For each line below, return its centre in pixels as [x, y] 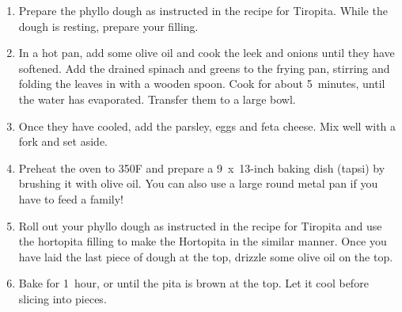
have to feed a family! [71, 198]
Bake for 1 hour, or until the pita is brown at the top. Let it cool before [193, 283]
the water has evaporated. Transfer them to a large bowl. [157, 99]
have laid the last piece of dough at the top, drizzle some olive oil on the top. [206, 256]
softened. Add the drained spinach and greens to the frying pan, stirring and [204, 68]
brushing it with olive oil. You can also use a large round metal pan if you [198, 183]
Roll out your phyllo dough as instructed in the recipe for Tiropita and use [200, 225]
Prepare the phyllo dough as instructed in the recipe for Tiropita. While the [203, 10]
